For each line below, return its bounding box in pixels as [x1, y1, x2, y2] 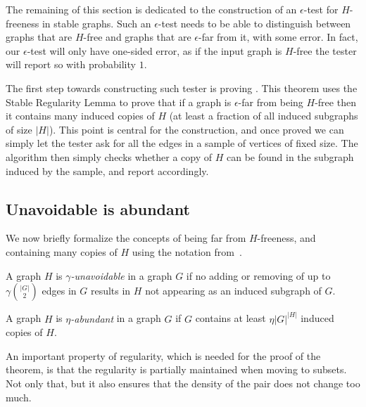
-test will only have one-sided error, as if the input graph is [27, 43, 282, 58]
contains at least [195, 311, 266, 325]
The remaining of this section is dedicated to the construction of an [6, 2, 297, 16]
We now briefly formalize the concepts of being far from [6, 231, 246, 245]
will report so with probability [6, 57, 136, 72]
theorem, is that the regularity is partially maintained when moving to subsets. [6, 362, 347, 377]
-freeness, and [257, 231, 316, 245]
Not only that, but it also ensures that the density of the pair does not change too [6, 375, 360, 390]
